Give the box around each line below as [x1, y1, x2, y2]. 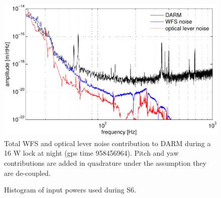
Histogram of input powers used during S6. [4, 184, 136, 195]
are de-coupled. [4, 167, 51, 178]
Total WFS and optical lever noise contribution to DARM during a [4, 138, 211, 148]
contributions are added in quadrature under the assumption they [4, 158, 206, 168]
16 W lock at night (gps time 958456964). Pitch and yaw [4, 148, 179, 158]
